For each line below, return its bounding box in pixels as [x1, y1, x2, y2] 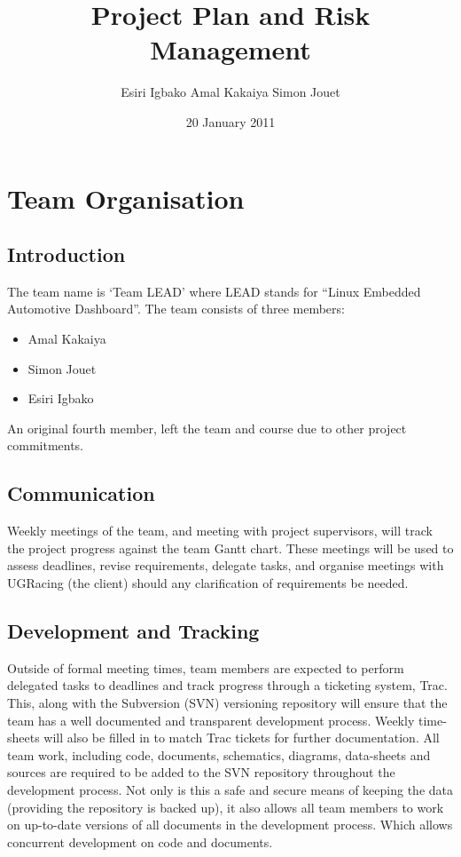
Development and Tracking [7, 617, 260, 645]
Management [150, 31, 311, 67]
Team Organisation [7, 179, 245, 216]
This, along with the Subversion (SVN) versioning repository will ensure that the [7, 694, 448, 712]
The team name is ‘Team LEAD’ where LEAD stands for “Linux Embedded [7, 282, 421, 300]
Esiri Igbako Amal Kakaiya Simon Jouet [121, 83, 340, 101]
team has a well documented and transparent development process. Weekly [7, 710, 415, 729]
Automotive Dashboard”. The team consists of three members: [7, 299, 345, 318]
